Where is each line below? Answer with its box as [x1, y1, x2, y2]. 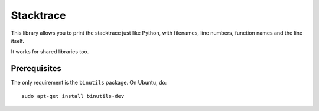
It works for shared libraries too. [11, 48, 89, 55]
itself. [11, 37, 25, 44]
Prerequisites [11, 63, 61, 73]
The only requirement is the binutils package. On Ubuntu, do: [11, 79, 167, 86]
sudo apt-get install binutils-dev [21, 93, 125, 99]
